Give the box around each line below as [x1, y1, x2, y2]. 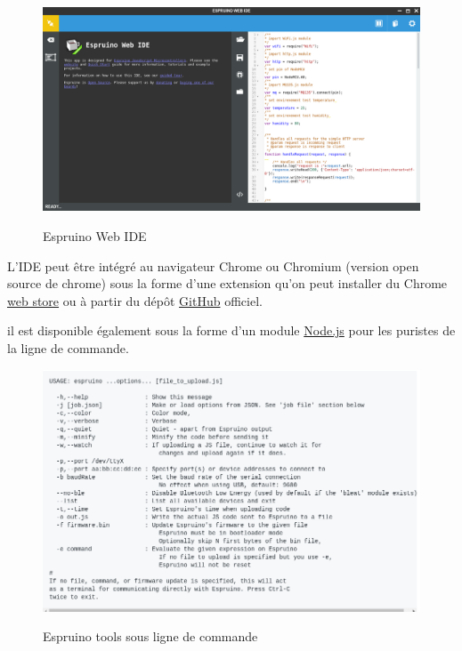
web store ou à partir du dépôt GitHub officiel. [7, 291, 263, 309]
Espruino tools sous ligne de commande [43, 627, 258, 646]
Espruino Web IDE [43, 226, 147, 245]
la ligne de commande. [7, 338, 129, 357]
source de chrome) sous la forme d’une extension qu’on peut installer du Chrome [7, 274, 448, 293]
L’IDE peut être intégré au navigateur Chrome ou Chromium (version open [7, 256, 419, 275]
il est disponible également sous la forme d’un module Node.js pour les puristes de [7, 321, 456, 340]
